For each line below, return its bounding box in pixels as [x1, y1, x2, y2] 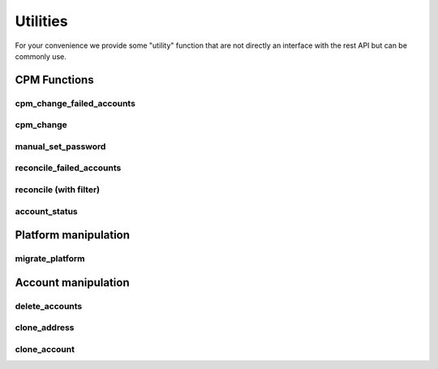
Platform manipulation [15, 228, 130, 242]
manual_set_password [15, 140, 106, 152]
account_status [15, 205, 78, 217]
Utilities [15, 12, 68, 30]
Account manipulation [15, 276, 130, 290]
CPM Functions [15, 73, 94, 87]
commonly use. [15, 51, 67, 61]
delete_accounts [15, 300, 83, 311]
